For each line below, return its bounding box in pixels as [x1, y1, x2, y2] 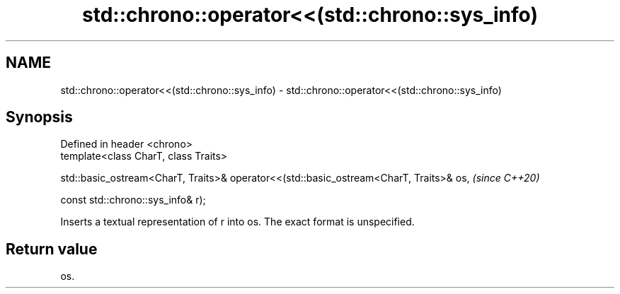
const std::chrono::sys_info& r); [60, 194, 206, 206]
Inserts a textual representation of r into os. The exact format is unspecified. [60, 216, 415, 228]
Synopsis [6, 108, 73, 127]
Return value [6, 240, 98, 258]
